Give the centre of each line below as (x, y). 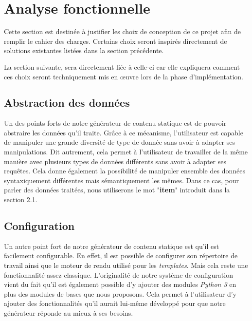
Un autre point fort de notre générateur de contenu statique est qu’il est (112, 246)
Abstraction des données (67, 103)
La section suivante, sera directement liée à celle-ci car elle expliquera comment (122, 66)
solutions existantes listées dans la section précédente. (84, 50)
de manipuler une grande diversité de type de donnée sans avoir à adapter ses (120, 142)
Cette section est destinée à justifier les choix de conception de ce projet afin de (122, 31)
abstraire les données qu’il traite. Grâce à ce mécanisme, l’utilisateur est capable (124, 132)
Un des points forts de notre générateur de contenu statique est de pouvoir (115, 123)
